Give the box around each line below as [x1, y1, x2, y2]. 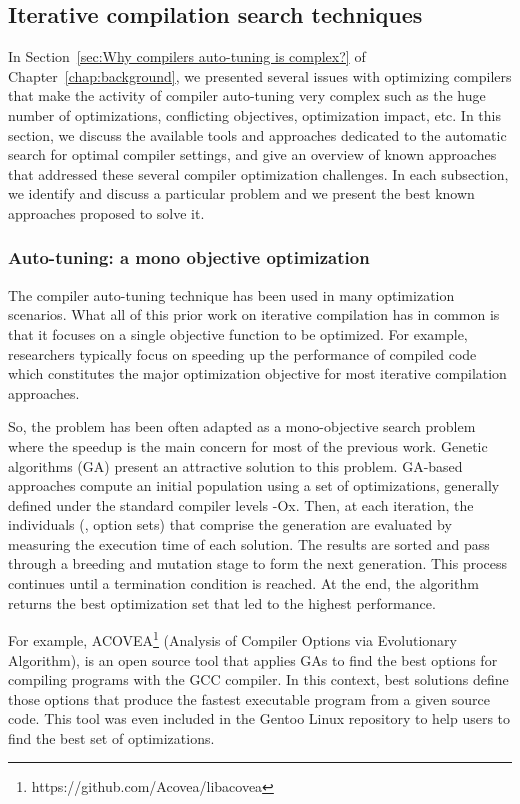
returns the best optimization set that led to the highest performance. [8, 592, 436, 613]
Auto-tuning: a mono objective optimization [8, 245, 370, 270]
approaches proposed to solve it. [8, 202, 205, 223]
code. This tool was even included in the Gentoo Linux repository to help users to [8, 708, 511, 729]
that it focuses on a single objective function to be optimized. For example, [8, 323, 468, 344]
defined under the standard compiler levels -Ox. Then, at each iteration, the [8, 494, 474, 515]
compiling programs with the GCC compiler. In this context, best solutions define [8, 669, 509, 690]
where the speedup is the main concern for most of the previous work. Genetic [8, 435, 488, 456]
